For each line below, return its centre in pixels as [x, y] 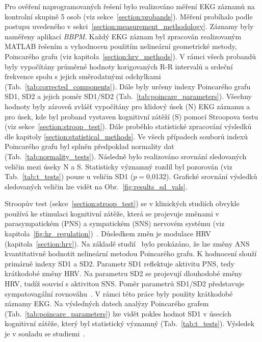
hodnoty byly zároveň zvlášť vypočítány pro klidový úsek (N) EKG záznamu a [127, 106]
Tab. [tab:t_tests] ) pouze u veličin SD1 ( [69, 176]
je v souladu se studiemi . [45, 333]
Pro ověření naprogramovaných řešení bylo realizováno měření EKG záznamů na [130, 6]
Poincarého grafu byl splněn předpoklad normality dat [89, 146]
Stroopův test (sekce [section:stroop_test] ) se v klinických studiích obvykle [122, 203]
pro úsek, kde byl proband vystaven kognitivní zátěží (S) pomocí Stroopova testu [132, 116]
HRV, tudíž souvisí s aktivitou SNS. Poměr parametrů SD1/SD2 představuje [125, 284]
